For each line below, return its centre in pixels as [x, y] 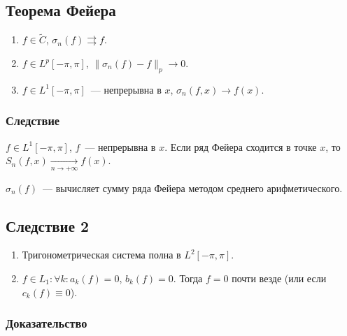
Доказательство [47, 323]
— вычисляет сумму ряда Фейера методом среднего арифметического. [193, 188]
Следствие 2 [48, 225]
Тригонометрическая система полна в [101, 255]
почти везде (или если [279, 278]
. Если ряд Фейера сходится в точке [241, 146]
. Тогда [188, 278]
